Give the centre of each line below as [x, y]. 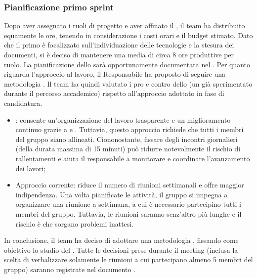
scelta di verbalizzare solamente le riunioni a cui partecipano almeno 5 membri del [128, 259]
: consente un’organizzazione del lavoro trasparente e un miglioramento [123, 119]
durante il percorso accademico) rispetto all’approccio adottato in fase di [114, 93]
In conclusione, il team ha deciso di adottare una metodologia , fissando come [121, 240]
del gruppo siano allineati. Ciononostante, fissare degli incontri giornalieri [127, 139]
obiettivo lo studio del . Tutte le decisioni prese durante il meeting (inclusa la [121, 250]
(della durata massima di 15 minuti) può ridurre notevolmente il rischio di [128, 149]
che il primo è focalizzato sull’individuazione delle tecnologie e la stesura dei [119, 45]
